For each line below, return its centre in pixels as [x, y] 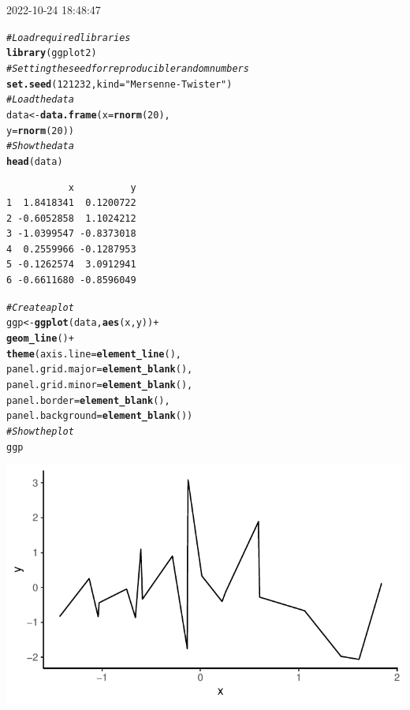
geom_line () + [40, 338]
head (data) [35, 161]
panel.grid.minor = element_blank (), [100, 385]
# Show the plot [40, 431]
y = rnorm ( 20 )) [40, 131]
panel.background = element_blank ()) [100, 416]
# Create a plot [40, 307]
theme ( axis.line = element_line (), [94, 354]
